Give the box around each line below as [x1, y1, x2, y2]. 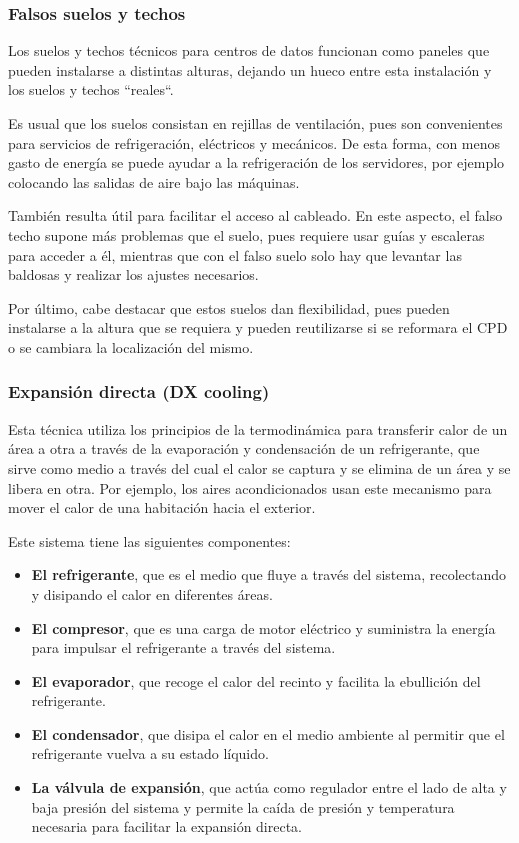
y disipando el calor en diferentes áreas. [31, 583, 273, 604]
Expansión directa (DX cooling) [8, 379, 270, 404]
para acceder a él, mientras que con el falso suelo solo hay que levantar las [8, 244, 462, 265]
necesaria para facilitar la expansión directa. [31, 816, 303, 837]
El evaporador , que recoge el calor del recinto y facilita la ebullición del [31, 670, 481, 691]
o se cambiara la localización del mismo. [8, 336, 254, 357]
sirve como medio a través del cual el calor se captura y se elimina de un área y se [8, 457, 511, 478]
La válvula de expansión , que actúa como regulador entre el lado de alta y [31, 777, 507, 798]
